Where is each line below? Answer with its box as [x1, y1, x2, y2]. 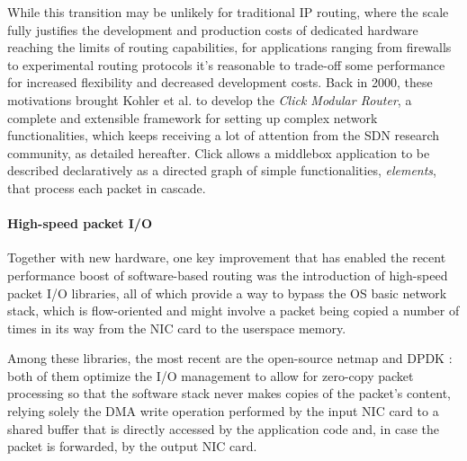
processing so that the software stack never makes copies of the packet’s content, [7, 384, 451, 403]
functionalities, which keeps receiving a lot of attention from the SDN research [7, 126, 440, 145]
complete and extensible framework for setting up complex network [7, 108, 378, 127]
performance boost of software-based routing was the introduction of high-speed [7, 265, 448, 284]
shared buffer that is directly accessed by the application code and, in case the [7, 419, 439, 438]
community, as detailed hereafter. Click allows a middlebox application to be [7, 143, 430, 162]
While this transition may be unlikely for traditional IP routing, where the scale [7, 3, 449, 21]
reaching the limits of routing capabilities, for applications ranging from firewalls [7, 38, 452, 57]
